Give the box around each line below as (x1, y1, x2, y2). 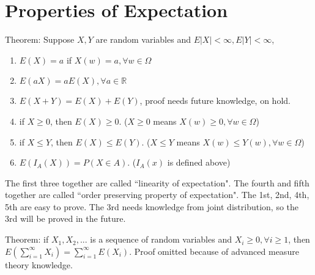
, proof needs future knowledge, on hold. (139, 94, 291, 107)
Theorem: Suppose (5, 33, 75, 46)
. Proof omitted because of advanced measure (129, 244, 299, 257)
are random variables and (95, 33, 191, 46)
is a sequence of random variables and (90, 233, 232, 246)
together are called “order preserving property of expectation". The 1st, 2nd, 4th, (5, 188, 309, 201)
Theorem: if (5, 233, 49, 246)
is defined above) (167, 156, 231, 169)
